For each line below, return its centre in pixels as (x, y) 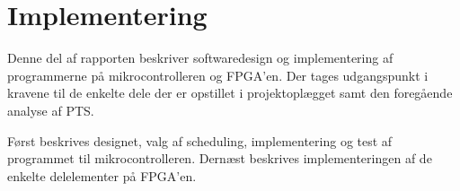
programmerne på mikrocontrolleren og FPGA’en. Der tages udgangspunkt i (218, 75)
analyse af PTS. (51, 110)
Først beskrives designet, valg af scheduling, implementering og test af (200, 140)
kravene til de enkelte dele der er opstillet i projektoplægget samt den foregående (230, 93)
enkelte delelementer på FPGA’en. (102, 175)
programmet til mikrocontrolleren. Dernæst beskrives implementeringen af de (220, 158)
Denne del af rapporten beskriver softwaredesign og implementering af (200, 58)
